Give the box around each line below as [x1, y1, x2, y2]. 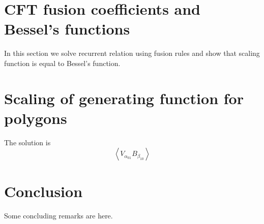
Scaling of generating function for [4, 87, 244, 108]
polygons [4, 107, 67, 128]
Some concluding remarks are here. [4, 210, 113, 220]
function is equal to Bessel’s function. [4, 57, 121, 68]
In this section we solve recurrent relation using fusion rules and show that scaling [4, 48, 260, 58]
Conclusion [4, 180, 83, 201]
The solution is [4, 137, 51, 147]
